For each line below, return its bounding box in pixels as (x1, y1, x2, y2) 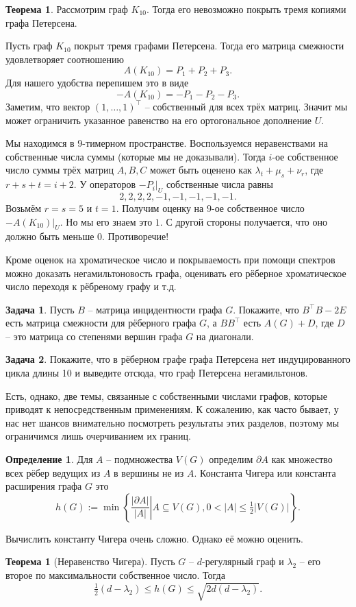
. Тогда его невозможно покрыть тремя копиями (147, 2, 346, 16)
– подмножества (106, 452, 173, 466)
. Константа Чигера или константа (194, 465, 336, 479)
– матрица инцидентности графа (88, 302, 222, 316)
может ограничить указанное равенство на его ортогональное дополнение (5, 112, 312, 127)
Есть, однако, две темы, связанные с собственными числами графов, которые (5, 388, 327, 403)
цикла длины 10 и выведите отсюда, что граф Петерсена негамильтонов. (5, 366, 308, 380)
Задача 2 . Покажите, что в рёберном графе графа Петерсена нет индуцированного (5, 352, 351, 366)
